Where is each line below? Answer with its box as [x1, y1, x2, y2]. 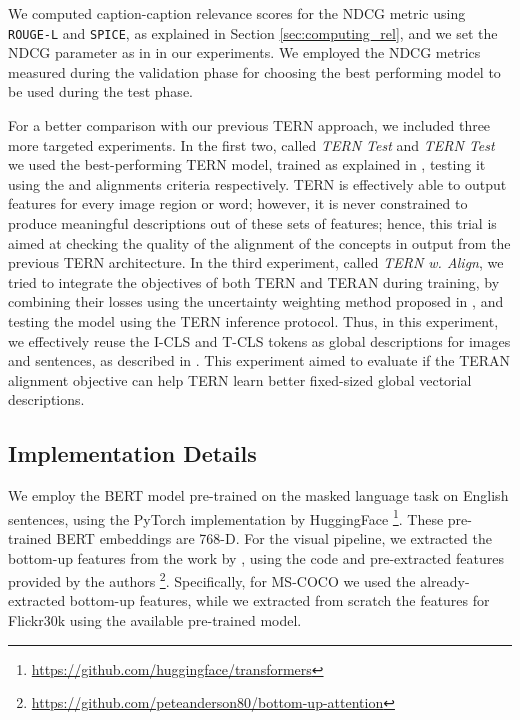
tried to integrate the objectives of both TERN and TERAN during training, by [8, 271, 500, 292]
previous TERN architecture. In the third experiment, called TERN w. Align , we [8, 252, 504, 273]
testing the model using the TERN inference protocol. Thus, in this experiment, [8, 310, 499, 331]
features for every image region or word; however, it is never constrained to [8, 193, 468, 214]
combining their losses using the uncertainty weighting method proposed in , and [8, 291, 504, 312]
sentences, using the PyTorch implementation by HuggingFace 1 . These [8, 505, 444, 529]
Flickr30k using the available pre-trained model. [8, 610, 302, 631]
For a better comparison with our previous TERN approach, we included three [8, 115, 491, 136]
